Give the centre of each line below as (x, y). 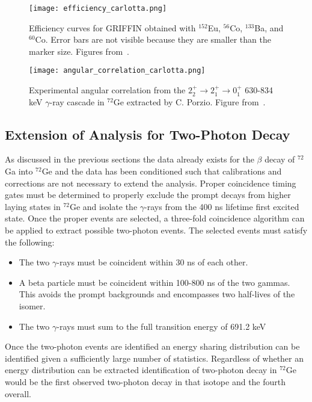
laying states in (33, 206)
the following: (30, 242)
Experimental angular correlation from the (107, 90)
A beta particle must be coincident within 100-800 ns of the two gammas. (154, 282)
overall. (18, 393)
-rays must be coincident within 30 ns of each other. (152, 262)
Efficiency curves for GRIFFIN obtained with (112, 27)
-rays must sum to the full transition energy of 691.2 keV (161, 326)
